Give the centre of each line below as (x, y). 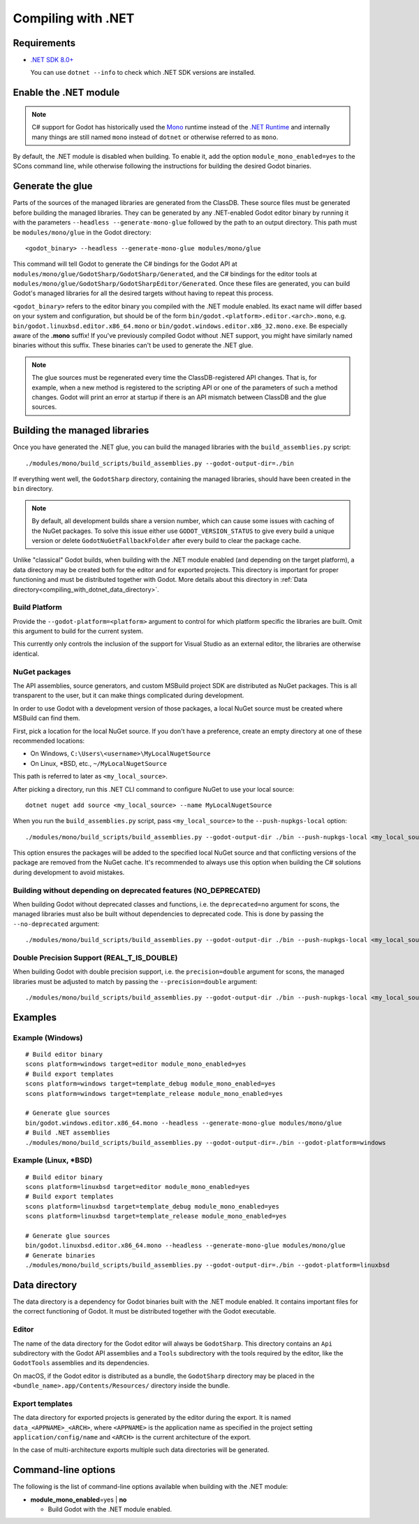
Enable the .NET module (66, 93)
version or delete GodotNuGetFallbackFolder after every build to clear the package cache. (167, 541)
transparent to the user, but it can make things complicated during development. (128, 695)
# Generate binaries (60, 1255)
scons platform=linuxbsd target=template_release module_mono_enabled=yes (156, 1216)
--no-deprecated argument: (56, 924)
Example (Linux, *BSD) (53, 1160)
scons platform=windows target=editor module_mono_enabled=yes (136, 1064)
